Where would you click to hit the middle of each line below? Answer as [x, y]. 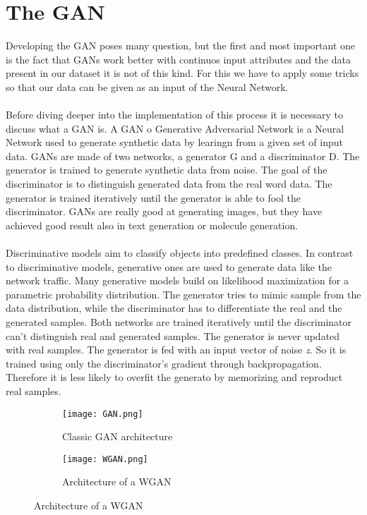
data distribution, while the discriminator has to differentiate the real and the [174, 308]
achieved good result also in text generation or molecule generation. [152, 225]
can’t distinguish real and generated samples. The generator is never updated [173, 335]
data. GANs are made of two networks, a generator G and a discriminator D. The [183, 156]
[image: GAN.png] [103, 414]
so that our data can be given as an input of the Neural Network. [147, 86]
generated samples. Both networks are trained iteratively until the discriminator [179, 322]
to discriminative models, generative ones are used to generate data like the [169, 266]
